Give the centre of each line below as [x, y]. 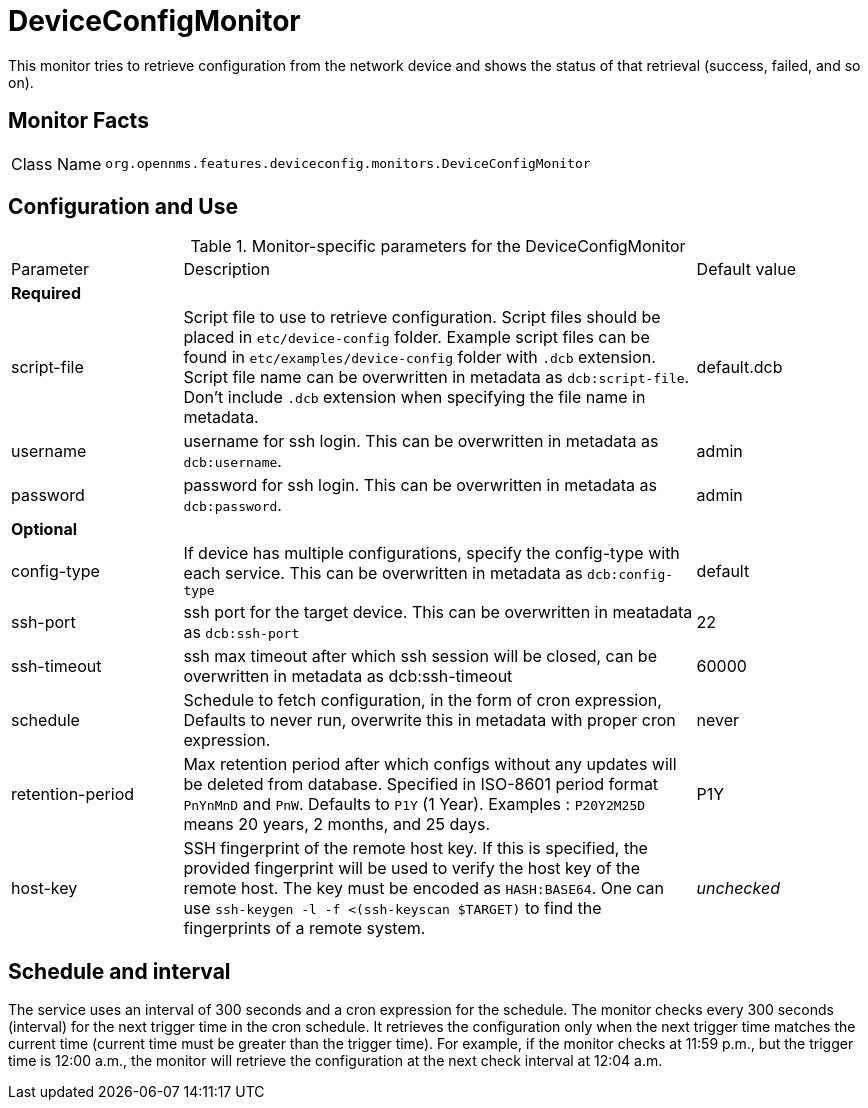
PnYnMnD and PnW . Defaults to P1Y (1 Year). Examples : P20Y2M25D [414, 804]
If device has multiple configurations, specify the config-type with [431, 553]
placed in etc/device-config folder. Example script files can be [416, 337]
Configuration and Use [123, 207]
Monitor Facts [78, 121]
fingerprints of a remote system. [304, 928]
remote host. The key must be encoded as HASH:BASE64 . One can [423, 888]
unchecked [738, 888]
